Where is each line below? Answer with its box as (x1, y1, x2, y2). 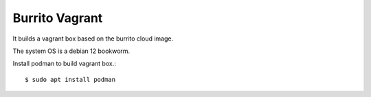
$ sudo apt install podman (25, 76, 116, 83)
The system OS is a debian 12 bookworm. (12, 47, 131, 55)
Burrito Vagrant (12, 10, 103, 25)
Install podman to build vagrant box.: (12, 59, 116, 68)
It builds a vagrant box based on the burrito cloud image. (12, 34, 174, 43)
